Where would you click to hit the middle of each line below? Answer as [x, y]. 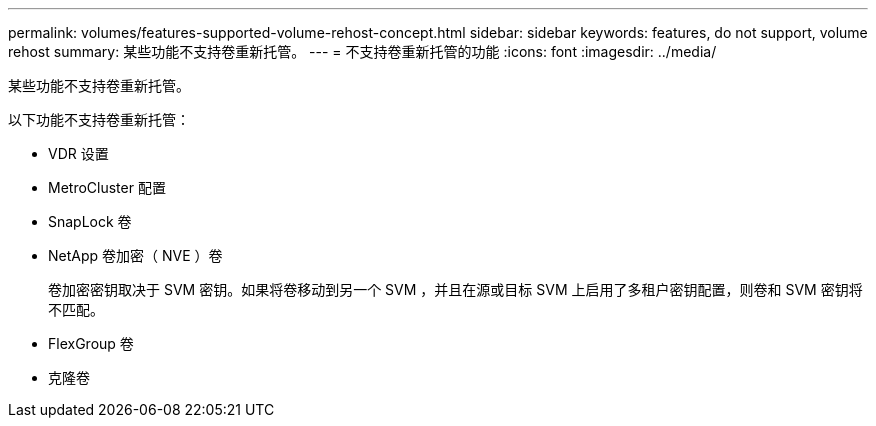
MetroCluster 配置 [107, 187]
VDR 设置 [78, 153]
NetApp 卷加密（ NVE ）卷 [135, 255]
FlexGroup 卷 [91, 343]
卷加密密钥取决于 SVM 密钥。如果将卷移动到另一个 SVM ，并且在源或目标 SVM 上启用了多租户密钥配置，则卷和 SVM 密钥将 [455, 289]
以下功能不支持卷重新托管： [99, 119]
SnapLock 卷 [90, 221]
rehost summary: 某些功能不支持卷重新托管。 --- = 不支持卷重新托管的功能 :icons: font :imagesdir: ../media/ [362, 51]
